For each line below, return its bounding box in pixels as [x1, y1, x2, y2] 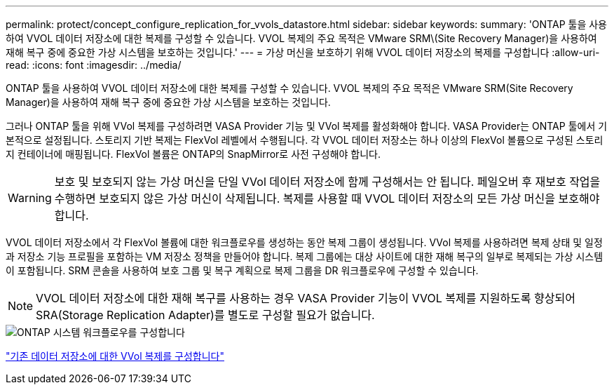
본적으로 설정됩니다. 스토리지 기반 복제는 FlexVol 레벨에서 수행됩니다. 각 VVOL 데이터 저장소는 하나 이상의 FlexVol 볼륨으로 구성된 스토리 [6, 134, 603, 146]
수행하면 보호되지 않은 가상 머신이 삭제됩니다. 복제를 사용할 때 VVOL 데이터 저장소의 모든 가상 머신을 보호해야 [54, 191, 600, 206]
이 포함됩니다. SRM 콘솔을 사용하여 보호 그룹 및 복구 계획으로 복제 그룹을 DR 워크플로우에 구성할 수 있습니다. [6, 264, 479, 276]
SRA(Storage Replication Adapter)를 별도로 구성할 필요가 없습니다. [36, 308, 375, 322]
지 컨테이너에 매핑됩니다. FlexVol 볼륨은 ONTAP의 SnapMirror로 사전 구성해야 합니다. [6, 148, 381, 160]
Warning [8, 191, 52, 205]
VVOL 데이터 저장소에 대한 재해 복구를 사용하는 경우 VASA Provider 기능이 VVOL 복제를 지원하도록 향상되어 [36, 291, 575, 305]
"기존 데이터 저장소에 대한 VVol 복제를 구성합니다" [6, 350, 224, 362]
